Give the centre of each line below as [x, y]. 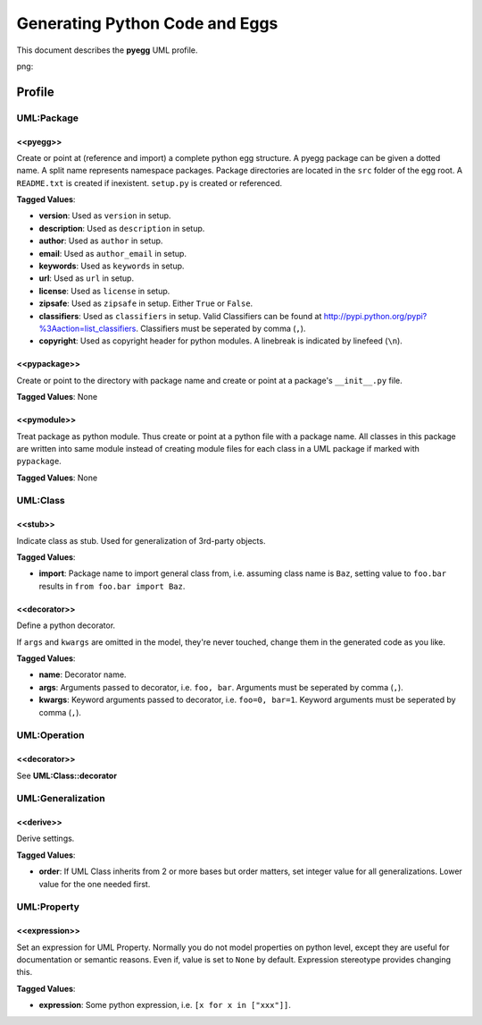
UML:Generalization [61, 799]
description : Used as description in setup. [122, 228]
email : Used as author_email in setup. [113, 253]
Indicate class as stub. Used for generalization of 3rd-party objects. [141, 540]
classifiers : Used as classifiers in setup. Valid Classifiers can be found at [180, 316]
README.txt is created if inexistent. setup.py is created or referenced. [150, 182]
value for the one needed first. [95, 884]
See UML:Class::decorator [67, 775]
